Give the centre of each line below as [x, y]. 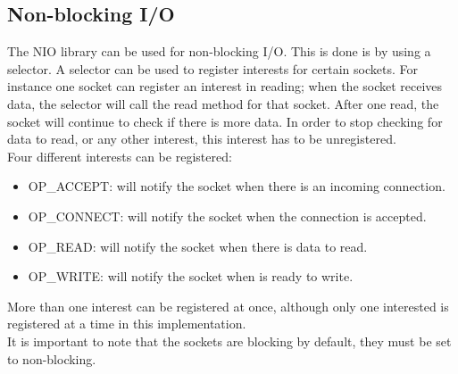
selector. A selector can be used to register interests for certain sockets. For [212, 68]
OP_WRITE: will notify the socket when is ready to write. [191, 276]
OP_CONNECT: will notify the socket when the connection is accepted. [227, 216]
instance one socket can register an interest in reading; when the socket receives [225, 86]
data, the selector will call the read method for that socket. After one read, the [223, 103]
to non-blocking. [52, 358]
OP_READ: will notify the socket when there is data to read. [198, 246]
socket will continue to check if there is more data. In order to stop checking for [225, 121]
